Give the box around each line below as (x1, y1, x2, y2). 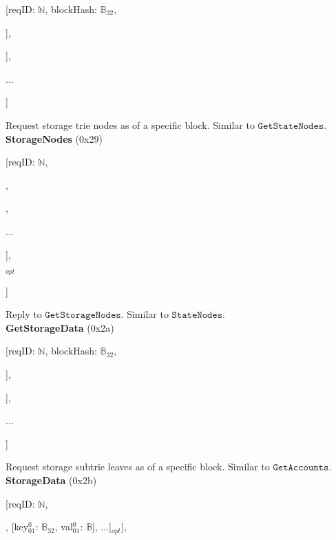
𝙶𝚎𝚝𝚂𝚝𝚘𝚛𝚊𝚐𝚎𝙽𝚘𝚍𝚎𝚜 (45, 310, 121, 321)
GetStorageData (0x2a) (6, 320, 114, 334)
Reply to (6, 307, 42, 321)
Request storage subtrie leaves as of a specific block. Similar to (6, 459, 270, 474)
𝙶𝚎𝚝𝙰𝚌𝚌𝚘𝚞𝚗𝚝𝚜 (273, 463, 329, 473)
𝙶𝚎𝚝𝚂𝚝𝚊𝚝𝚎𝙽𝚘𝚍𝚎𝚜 (258, 121, 324, 131)
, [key (6, 519, 29, 534)
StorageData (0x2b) (6, 472, 97, 487)
